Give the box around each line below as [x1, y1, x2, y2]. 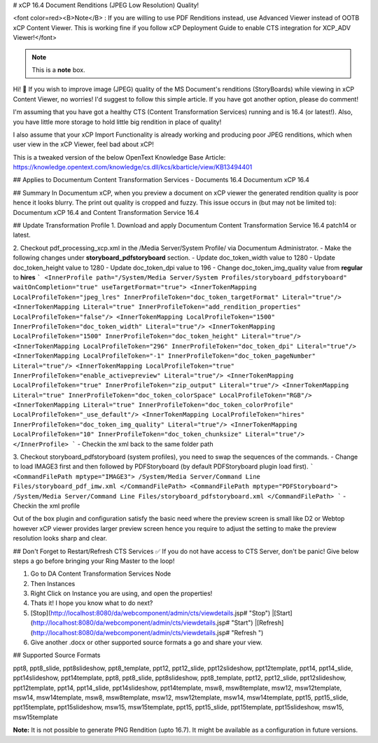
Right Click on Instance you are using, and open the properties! [30, 589, 213, 598]
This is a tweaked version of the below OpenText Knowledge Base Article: [13, 153, 226, 161]
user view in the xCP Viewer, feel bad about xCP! [13, 140, 154, 148]
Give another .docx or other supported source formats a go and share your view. [30, 638, 262, 647]
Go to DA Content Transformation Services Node [30, 569, 171, 578]
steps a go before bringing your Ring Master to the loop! [13, 557, 175, 565]
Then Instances [30, 579, 76, 588]
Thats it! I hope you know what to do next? [30, 599, 153, 607]
